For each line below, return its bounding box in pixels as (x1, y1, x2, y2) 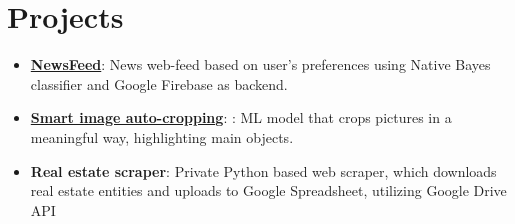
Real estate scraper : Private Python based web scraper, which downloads (30, 160, 497, 181)
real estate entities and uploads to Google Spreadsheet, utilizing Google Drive (30, 180, 507, 201)
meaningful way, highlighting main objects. (30, 126, 294, 147)
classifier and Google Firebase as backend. (30, 73, 288, 94)
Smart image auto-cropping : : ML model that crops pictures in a (30, 107, 452, 128)
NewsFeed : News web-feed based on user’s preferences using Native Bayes (30, 54, 491, 75)
